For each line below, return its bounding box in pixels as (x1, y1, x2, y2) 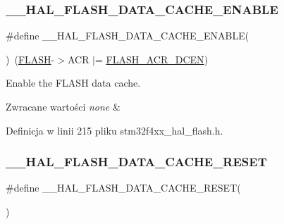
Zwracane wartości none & (6, 99, 121, 113)
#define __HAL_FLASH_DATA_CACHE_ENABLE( (6, 28, 249, 43)
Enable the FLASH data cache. (6, 75, 141, 90)
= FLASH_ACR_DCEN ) (95, 51, 209, 66)
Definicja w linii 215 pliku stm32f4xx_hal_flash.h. (6, 123, 223, 137)
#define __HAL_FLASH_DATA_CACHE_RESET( (6, 180, 241, 195)
